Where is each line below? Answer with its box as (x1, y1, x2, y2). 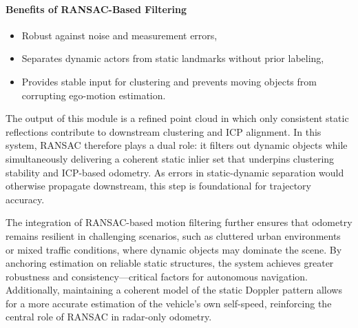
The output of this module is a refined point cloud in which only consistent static (6, 111, 349, 125)
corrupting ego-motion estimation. (21, 88, 166, 102)
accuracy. (6, 192, 45, 206)
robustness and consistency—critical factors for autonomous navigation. (6, 269, 308, 283)
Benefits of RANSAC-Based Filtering (6, 1, 187, 16)
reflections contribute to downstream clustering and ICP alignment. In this (6, 124, 322, 139)
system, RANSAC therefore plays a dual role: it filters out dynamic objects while (6, 138, 348, 152)
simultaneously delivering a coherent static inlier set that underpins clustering (6, 151, 335, 165)
